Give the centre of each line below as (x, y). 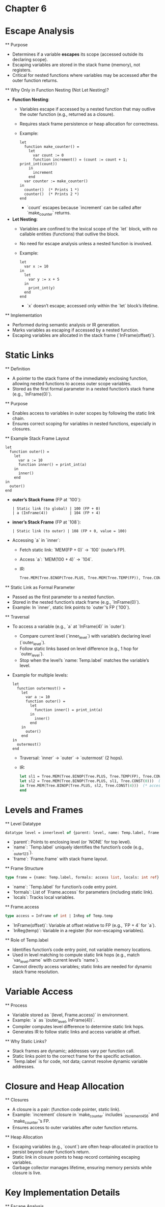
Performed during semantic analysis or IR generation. (66, 325)
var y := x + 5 (44, 279)
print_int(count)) (38, 164)
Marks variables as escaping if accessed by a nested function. (75, 330)
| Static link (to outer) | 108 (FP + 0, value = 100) (69, 531)
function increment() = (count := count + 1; (80, 160)
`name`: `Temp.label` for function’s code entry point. (65, 887)
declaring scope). (30, 60)
